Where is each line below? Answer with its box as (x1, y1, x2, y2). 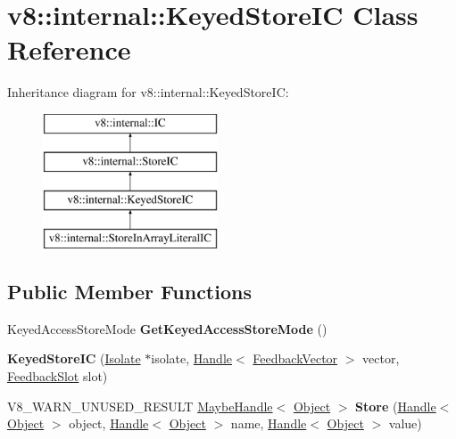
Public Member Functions (7, 278, 252, 305)
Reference (7, 31, 131, 68)
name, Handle (230, 414, 307, 433)
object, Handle (69, 414, 149, 433)
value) (388, 414, 422, 433)
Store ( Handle (355, 396, 436, 415)
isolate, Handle (151, 349, 232, 368)
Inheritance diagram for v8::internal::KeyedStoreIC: (7, 83, 289, 102)
